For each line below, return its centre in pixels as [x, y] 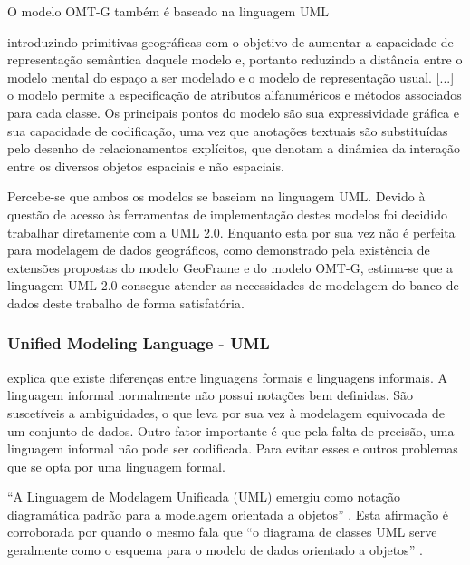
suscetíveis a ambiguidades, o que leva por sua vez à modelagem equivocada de [226, 412]
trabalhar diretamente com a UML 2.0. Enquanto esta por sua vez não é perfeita [231, 232]
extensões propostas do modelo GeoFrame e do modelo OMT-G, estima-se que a [230, 267]
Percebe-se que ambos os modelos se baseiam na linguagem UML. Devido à [216, 196]
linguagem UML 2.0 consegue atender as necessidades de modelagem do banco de [233, 285]
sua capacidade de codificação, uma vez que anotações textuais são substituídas [228, 130]
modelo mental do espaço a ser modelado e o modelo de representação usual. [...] [231, 77]
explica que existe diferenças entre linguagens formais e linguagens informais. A [227, 377]
